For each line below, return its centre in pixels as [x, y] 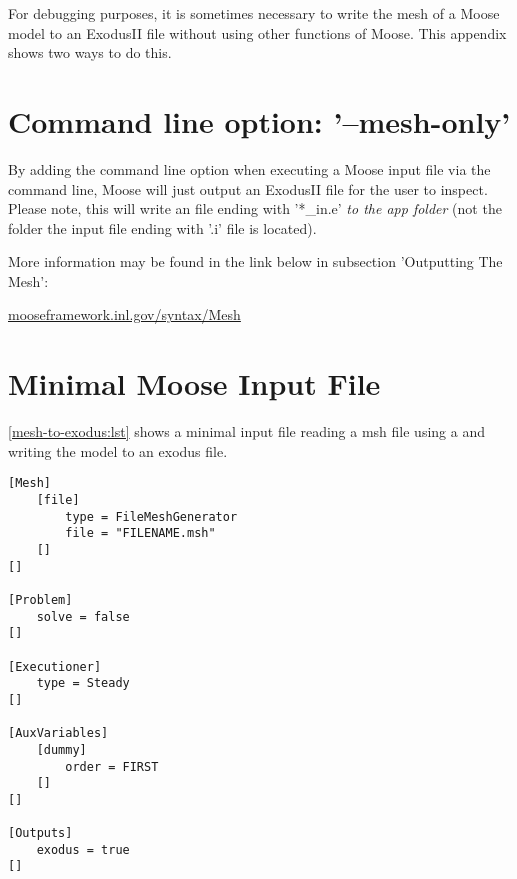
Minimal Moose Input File [194, 383]
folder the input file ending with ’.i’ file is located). [162, 227]
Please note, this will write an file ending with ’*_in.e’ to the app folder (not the [255, 208]
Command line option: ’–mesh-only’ [259, 120]
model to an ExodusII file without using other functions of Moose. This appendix [257, 32]
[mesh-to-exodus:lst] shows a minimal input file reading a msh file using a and [246, 431]
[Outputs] [40, 833]
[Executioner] [55, 666]
